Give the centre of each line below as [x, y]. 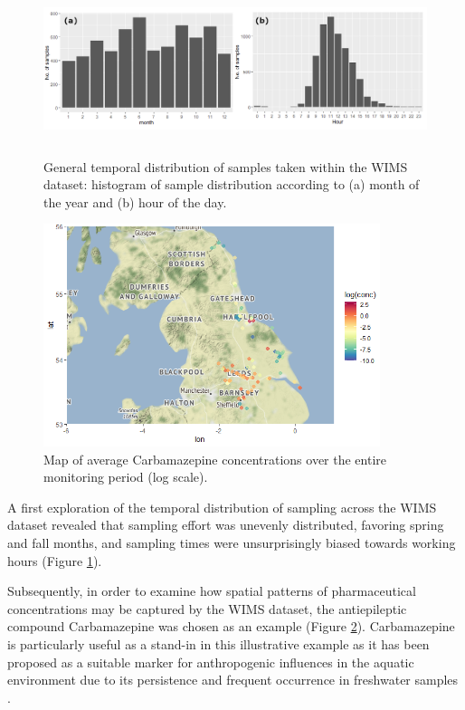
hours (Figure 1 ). [55, 560]
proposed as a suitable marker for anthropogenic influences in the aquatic [211, 662]
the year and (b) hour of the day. [135, 201]
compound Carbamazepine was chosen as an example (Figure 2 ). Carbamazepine [231, 626]
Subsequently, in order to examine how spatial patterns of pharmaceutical [212, 591]
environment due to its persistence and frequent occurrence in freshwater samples [233, 680]
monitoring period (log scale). [126, 477]
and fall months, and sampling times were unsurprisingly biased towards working [232, 542]
